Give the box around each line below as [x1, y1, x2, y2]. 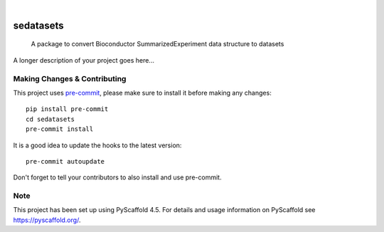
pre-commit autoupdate [26, 157, 105, 165]
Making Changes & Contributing [13, 73, 127, 83]
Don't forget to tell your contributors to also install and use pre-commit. [13, 173, 222, 181]
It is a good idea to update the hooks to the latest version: [13, 141, 182, 149]
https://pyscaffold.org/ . [13, 216, 81, 224]
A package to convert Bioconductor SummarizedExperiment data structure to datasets [31, 40, 284, 48]
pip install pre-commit [26, 105, 109, 113]
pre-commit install [26, 125, 94, 133]
